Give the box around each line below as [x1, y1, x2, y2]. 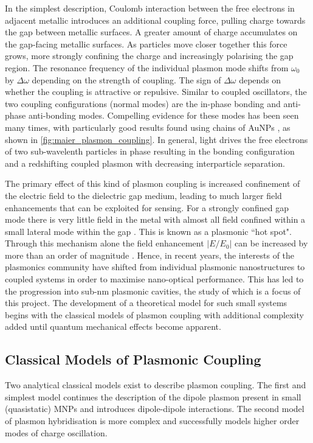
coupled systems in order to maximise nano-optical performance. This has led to [5, 273, 304, 285]
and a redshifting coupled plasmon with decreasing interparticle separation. [5, 156, 285, 169]
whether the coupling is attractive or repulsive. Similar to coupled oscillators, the [5, 85, 307, 98]
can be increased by [235, 237, 308, 249]
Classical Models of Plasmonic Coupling [5, 350, 261, 369]
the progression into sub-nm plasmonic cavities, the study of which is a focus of [5, 284, 301, 297]
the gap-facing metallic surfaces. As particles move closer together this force [5, 37, 287, 50]
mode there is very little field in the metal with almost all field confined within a [5, 213, 306, 226]
